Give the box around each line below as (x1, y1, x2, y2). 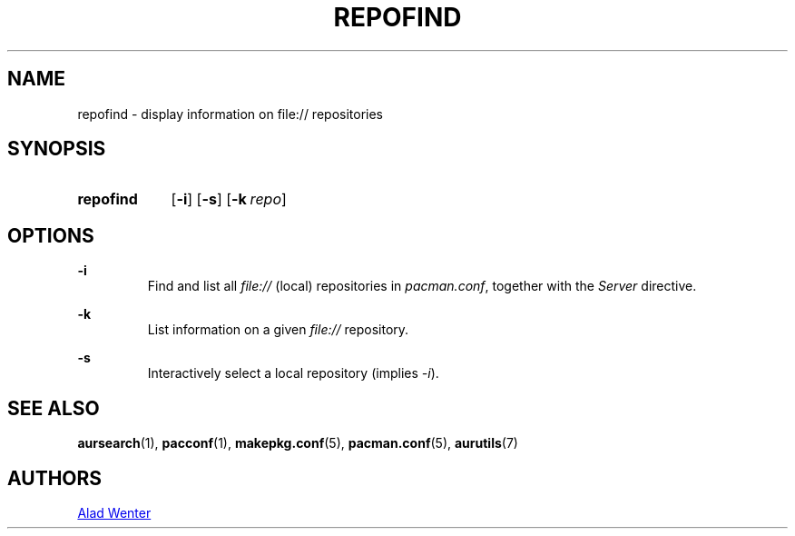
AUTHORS (7, 466, 103, 490)
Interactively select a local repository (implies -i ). (147, 365, 439, 382)
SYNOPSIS (7, 137, 106, 161)
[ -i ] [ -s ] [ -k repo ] (171, 190, 287, 209)
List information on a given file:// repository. (147, 322, 409, 338)
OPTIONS (7, 223, 94, 247)
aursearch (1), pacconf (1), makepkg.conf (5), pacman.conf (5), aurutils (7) (77, 435, 518, 452)
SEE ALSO (7, 396, 100, 420)
